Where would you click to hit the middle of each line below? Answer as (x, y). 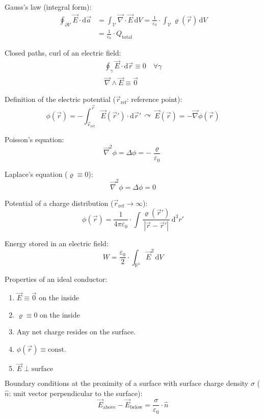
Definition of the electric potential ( (60, 99)
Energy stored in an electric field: (57, 243)
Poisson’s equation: (34, 139)
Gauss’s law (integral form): (48, 7)
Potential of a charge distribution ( (59, 203)
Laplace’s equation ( (36, 174)
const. (57, 350)
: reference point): (154, 99)
